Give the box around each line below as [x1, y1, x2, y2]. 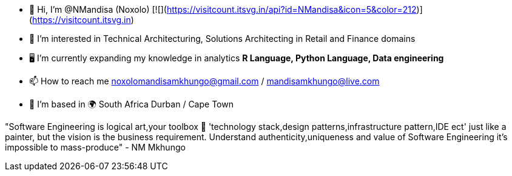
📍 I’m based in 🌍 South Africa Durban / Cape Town [29, 99, 234, 109]
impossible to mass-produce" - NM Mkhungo [5, 142, 186, 152]
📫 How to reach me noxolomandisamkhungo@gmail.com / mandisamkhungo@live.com [29, 76, 380, 86]
